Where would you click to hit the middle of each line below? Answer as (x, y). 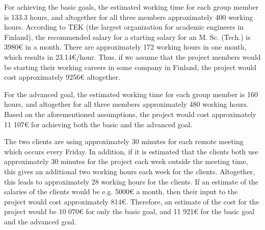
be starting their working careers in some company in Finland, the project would (130, 67)
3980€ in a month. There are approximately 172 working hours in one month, (125, 47)
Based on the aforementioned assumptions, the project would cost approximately (130, 114)
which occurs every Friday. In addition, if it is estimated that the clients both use (131, 151)
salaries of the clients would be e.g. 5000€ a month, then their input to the (121, 191)
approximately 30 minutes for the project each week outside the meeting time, (126, 161)
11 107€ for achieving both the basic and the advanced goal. (98, 124)
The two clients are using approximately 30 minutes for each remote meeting (124, 141)
